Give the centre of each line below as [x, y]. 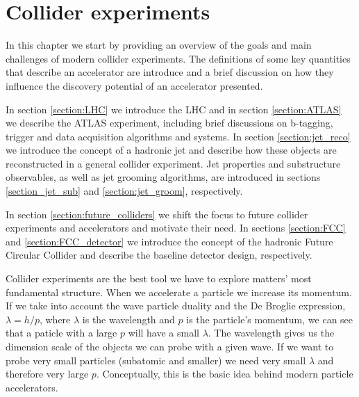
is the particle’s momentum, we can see [270, 319]
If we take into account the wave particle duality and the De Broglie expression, [176, 306]
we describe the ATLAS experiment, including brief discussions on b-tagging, [169, 123]
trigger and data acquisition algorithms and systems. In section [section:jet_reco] [178, 136]
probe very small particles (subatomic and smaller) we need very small [156, 360]
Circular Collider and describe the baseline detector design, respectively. [159, 255]
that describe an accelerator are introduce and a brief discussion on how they [170, 72]
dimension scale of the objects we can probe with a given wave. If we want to [170, 346]
